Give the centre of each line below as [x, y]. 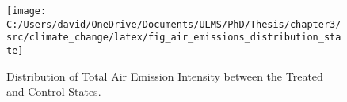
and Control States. [54, 91]
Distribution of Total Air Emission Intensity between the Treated [165, 76]
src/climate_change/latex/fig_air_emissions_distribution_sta [174, 38]
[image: [27, 11]
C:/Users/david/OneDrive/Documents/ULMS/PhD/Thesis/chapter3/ [174, 24]
